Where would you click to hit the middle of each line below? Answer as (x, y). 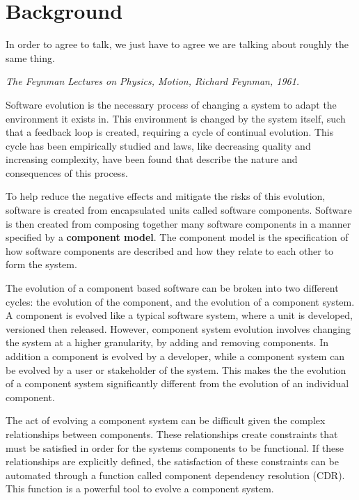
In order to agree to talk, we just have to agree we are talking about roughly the (177, 44)
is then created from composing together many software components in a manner (178, 223)
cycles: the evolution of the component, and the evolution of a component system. (180, 301)
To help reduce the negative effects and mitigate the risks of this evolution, (166, 196)
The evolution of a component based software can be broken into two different (172, 288)
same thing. (30, 57)
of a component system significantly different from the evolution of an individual (177, 383)
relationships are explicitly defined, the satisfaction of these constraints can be (172, 461)
